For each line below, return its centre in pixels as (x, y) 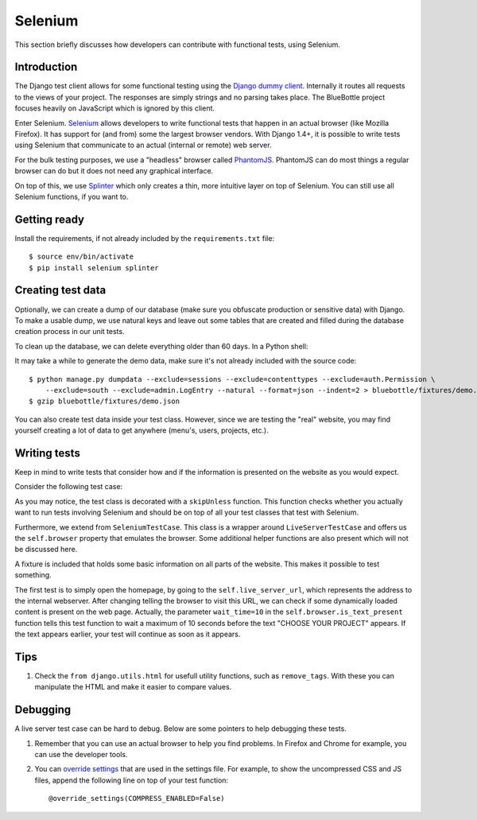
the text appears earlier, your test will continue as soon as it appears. (128, 634)
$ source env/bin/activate (81, 257)
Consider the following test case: (69, 487)
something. (33, 575)
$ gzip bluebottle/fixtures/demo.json (105, 401)
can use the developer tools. (81, 755)
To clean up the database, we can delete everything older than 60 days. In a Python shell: (161, 346)
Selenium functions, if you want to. (72, 196)
